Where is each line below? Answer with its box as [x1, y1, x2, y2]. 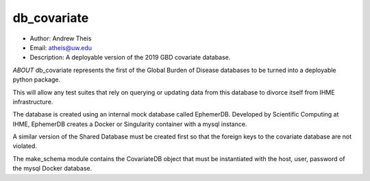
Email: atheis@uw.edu [29, 43, 92, 51]
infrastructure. [12, 97, 53, 106]
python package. [12, 75, 61, 84]
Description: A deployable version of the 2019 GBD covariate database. [29, 53, 231, 62]
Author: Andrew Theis [29, 34, 92, 43]
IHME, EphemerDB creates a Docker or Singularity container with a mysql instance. [12, 120, 247, 128]
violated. [12, 142, 38, 150]
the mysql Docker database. [12, 165, 92, 173]
